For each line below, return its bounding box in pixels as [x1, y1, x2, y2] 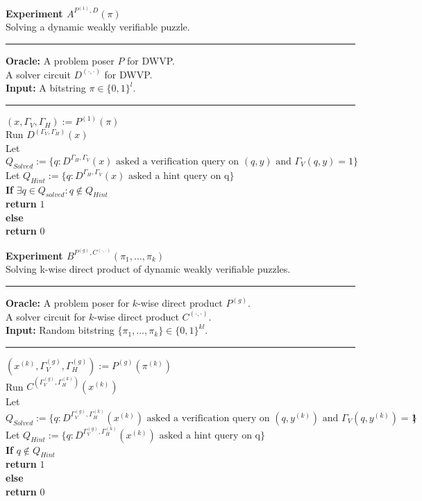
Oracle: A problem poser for [6, 296, 130, 310]
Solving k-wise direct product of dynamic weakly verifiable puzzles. [6, 262, 291, 276]
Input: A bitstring [6, 80, 86, 95]
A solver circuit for [6, 309, 86, 323]
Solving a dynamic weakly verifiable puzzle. [6, 19, 190, 34]
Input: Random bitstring [6, 323, 115, 337]
